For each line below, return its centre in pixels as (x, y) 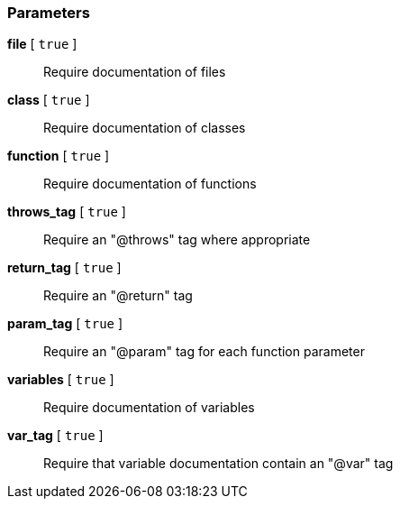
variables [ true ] (61, 380)
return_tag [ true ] (64, 268)
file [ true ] (42, 44)
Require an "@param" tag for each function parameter (204, 352)
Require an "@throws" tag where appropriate (177, 240)
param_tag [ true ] (65, 324)
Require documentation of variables (149, 408)
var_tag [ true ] (55, 436)
